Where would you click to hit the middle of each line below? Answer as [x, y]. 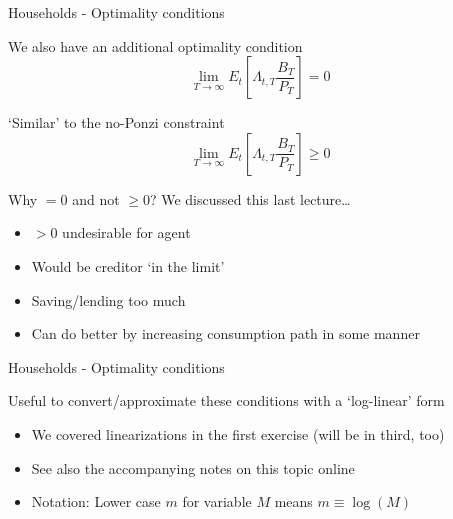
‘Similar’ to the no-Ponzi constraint [116, 122]
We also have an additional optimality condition [155, 45]
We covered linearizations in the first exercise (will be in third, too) [238, 433]
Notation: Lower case [96, 501]
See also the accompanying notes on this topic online [193, 467]
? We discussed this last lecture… [250, 198]
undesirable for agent [126, 232]
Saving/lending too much [108, 299]
